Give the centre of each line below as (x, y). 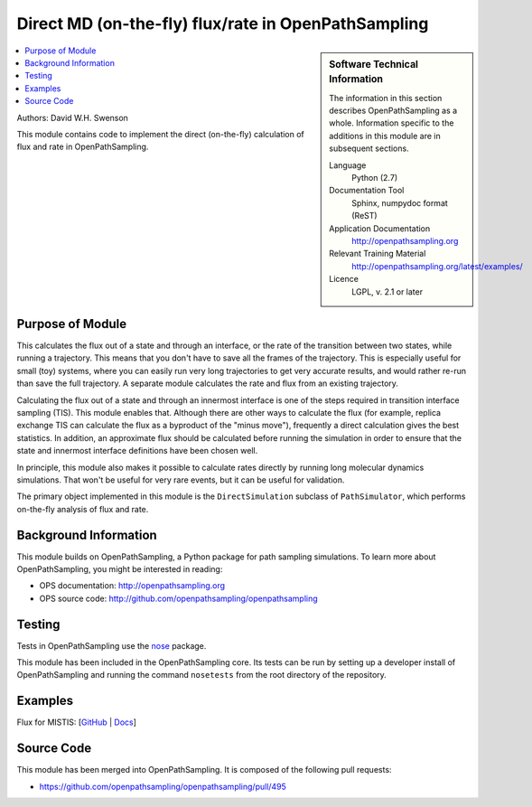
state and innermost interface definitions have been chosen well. (137, 451)
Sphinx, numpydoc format (400, 202)
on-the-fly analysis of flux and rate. (83, 509)
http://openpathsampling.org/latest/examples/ (437, 266)
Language (348, 165)
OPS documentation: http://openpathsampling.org (132, 586)
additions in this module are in (385, 136)
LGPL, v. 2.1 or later (387, 291)
